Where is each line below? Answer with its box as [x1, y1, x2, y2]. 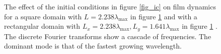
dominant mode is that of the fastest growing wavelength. [4, 41, 182, 51]
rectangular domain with [4, 21, 80, 31]
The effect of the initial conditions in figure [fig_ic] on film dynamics [4, 1, 216, 11]
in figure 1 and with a [130, 11, 197, 21]
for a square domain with [4, 11, 82, 21]
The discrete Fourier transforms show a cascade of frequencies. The [4, 31, 211, 41]
